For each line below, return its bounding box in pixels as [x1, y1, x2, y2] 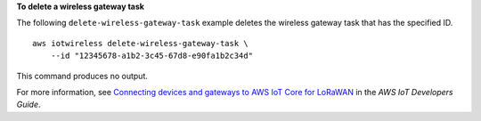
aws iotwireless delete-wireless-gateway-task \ [32, 38, 249, 48]
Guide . [16, 99, 41, 110]
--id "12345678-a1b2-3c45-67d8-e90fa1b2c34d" [50, 51, 254, 61]
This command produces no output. [16, 70, 149, 81]
